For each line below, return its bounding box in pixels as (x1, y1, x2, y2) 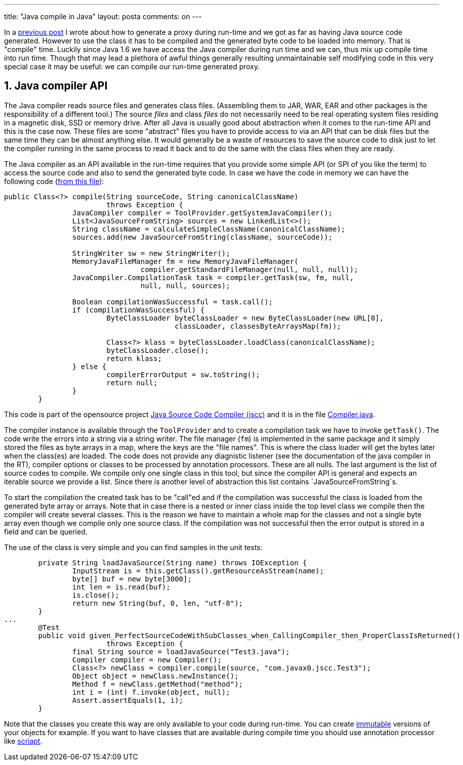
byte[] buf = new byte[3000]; (72, 574, 192, 583)
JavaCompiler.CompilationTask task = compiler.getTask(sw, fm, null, (72, 273, 354, 282)
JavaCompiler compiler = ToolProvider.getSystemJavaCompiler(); (72, 208, 333, 217)
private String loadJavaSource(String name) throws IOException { (38, 558, 307, 567)
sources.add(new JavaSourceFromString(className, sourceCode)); (72, 233, 333, 241)
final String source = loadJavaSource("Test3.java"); (72, 647, 290, 656)
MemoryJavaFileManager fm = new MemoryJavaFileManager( (72, 257, 299, 265)
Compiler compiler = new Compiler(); (72, 655, 222, 664)
